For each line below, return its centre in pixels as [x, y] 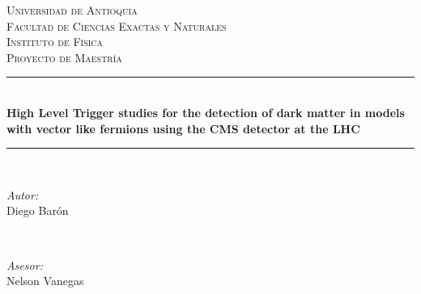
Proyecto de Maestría [64, 57]
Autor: [23, 194]
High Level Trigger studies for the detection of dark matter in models [206, 112]
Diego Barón [38, 210]
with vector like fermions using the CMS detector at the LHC [183, 128]
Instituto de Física [55, 42]
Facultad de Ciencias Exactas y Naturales [117, 25]
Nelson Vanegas [45, 281]
